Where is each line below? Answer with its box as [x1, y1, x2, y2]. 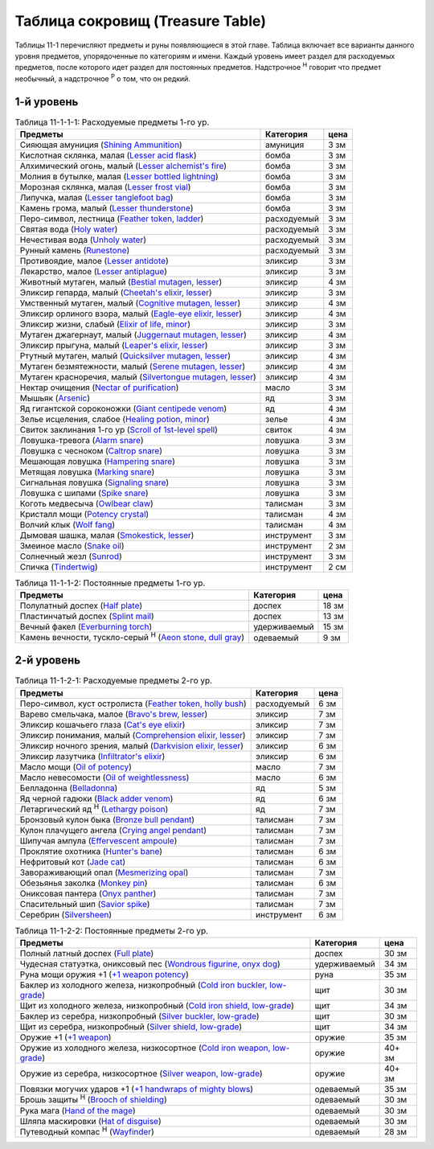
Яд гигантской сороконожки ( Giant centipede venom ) [19, 403, 227, 414]
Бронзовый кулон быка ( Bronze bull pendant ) [19, 814, 195, 825]
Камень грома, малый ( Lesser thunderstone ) [19, 203, 194, 213]
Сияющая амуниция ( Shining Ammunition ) [19, 139, 182, 150]
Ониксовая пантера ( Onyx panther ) [19, 888, 157, 899]
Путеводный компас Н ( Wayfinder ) [19, 1124, 154, 1137]
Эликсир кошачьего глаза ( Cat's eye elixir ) [19, 719, 186, 730]
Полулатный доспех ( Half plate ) [19, 600, 143, 611]
